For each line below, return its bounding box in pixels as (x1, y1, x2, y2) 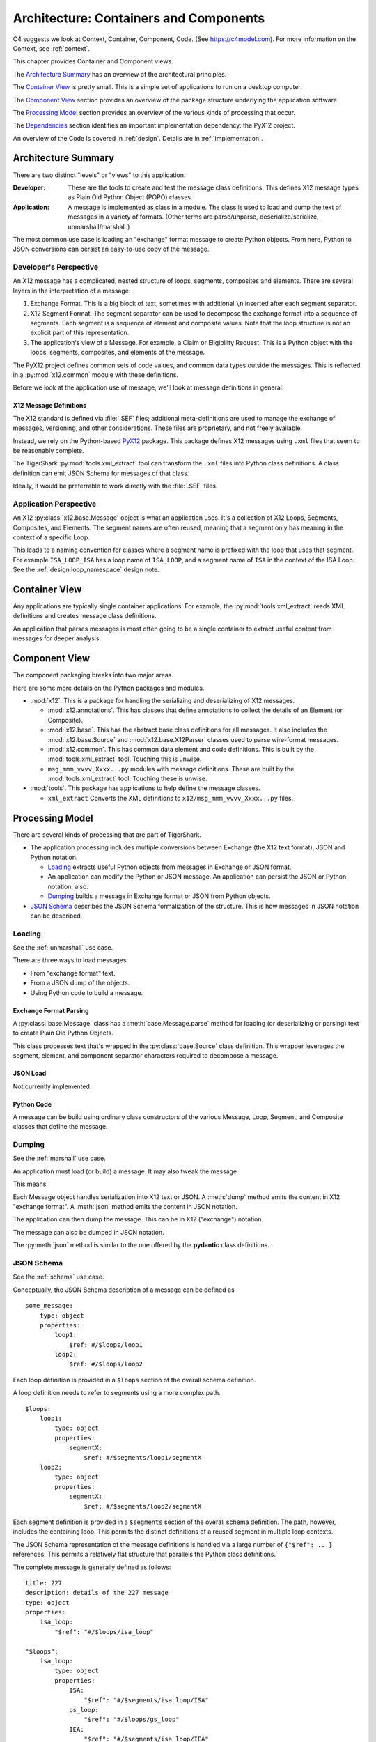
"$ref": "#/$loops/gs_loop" (84, 1716, 180, 1724)
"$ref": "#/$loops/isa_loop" (54, 1628, 155, 1635)
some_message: (25, 1302, 73, 1310)
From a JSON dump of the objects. (30, 979, 130, 987)
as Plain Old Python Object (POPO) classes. (68, 193, 193, 201)
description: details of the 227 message (25, 1589, 169, 1597)
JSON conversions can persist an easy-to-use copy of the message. (13, 245, 210, 254)
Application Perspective (13, 499, 97, 509)
